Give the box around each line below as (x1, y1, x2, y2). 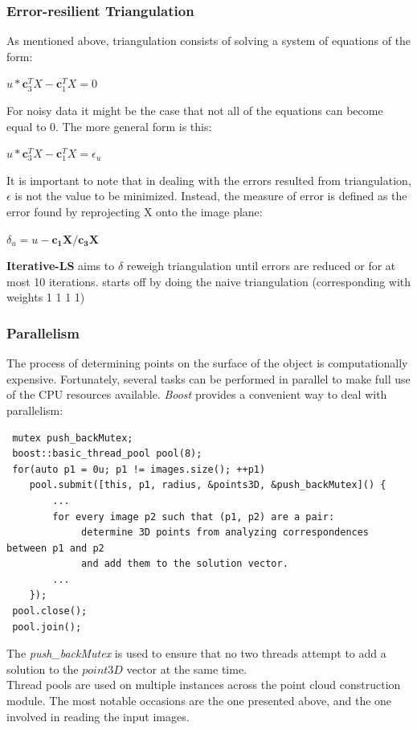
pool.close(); (12, 605, 88, 617)
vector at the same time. (126, 660, 247, 677)
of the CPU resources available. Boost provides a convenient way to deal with (6, 386, 387, 403)
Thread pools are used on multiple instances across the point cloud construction (6, 676, 401, 693)
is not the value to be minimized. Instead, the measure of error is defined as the (14, 187, 407, 204)
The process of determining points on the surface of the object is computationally (6, 355, 408, 371)
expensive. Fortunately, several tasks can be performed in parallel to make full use (6, 370, 411, 387)
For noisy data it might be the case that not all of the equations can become (6, 102, 383, 118)
